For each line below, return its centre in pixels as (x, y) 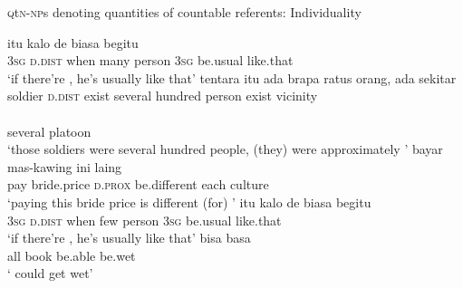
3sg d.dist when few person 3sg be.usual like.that (145, 220)
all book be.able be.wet (72, 255)
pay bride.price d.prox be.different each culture (138, 184)
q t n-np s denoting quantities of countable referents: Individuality (184, 12)
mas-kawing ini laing (65, 166)
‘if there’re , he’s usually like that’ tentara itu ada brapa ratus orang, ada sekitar (232, 77)
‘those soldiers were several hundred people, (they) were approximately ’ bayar (225, 149)
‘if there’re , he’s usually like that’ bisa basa (129, 238)
